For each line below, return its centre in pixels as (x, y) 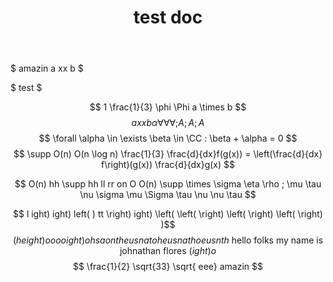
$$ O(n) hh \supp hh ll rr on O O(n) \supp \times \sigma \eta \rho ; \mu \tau (168, 184)
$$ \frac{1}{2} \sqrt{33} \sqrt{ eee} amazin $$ (168, 267)
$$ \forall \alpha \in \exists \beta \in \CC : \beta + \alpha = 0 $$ (168, 138)
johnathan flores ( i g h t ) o (168, 251)
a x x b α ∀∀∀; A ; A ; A (168, 123)
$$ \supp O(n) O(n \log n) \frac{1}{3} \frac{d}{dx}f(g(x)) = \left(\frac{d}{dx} (168, 154)
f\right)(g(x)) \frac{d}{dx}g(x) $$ (168, 165)
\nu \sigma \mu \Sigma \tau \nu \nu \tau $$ (168, 195)
